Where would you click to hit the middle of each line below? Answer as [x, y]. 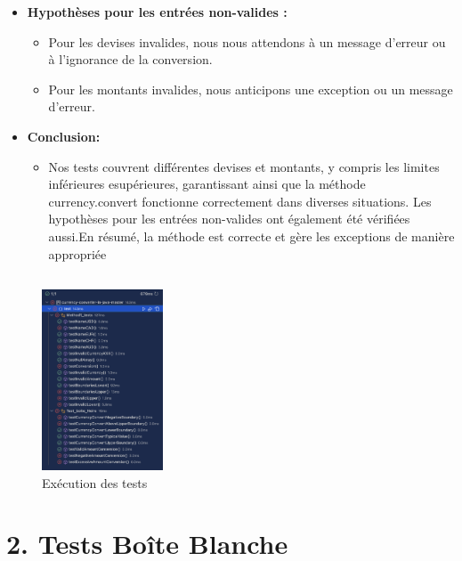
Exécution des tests [95, 482]
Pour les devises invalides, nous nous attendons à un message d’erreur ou [247, 41]
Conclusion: [64, 136]
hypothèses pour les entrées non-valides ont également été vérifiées [229, 219]
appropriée [77, 253]
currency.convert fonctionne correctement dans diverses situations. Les [240, 201]
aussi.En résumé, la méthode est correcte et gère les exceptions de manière [251, 236]
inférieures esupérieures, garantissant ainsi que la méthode [207, 184]
